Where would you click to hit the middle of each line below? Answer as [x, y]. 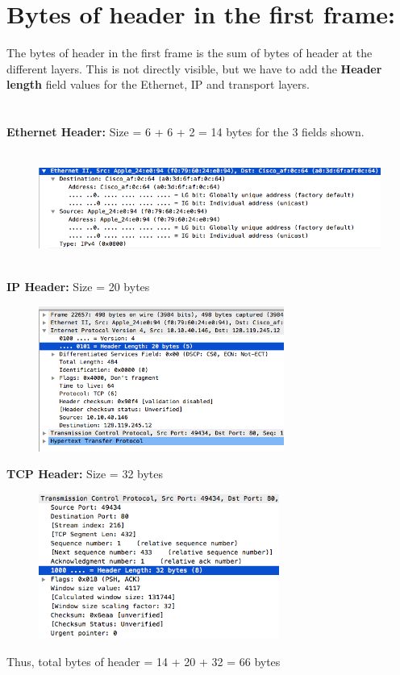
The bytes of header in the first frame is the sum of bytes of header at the [190, 53]
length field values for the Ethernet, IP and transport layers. [158, 84]
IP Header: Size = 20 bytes [78, 287]
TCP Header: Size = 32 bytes [85, 474]
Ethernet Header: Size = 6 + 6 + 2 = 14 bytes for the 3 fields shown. [185, 132]
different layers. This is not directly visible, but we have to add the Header [194, 68]
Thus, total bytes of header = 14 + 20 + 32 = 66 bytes [144, 661]
